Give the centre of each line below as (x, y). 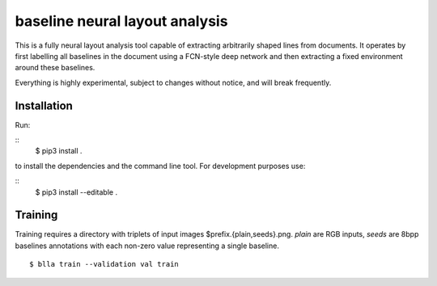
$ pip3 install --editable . (76, 192)
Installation (44, 105)
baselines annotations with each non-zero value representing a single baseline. (147, 246)
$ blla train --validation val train (104, 264)
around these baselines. (55, 68)
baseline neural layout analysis (121, 21)
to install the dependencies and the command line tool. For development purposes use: (160, 166)
